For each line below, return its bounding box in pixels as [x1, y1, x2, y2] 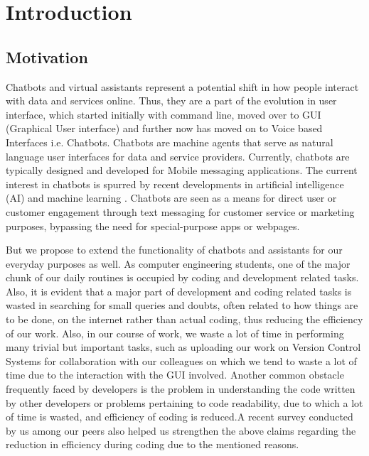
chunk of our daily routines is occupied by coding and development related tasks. [6, 270, 359, 285]
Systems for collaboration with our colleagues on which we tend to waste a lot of [6, 353, 357, 368]
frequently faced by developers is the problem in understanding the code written [6, 381, 355, 396]
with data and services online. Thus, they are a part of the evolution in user [6, 93, 337, 108]
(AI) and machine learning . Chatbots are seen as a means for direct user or [6, 190, 337, 205]
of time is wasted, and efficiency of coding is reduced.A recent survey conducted [6, 409, 353, 424]
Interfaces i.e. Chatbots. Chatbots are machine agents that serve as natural [6, 134, 333, 149]
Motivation [6, 45, 88, 67]
